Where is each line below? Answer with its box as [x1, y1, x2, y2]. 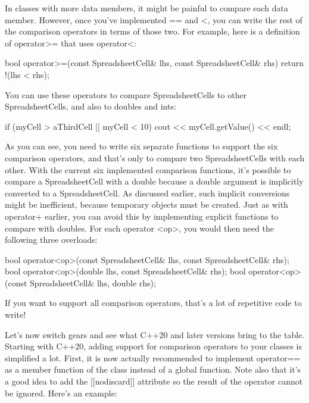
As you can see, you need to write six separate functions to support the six [5, 140, 278, 152]
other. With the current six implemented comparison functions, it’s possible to [5, 163, 291, 176]
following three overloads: [5, 233, 98, 246]
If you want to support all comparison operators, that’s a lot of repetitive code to [5, 296, 302, 309]
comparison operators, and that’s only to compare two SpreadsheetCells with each [5, 151, 305, 164]
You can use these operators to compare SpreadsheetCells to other [5, 88, 247, 101]
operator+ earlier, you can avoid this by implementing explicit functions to [5, 210, 279, 222]
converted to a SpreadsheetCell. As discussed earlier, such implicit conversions [5, 186, 290, 199]
